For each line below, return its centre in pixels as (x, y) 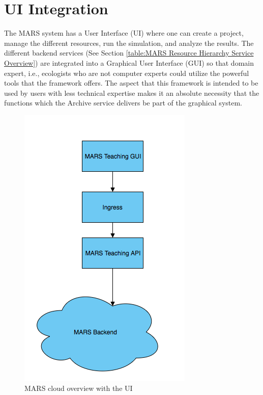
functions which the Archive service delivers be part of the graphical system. (123, 103)
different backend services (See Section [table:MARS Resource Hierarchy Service (129, 53)
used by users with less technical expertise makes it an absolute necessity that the (132, 93)
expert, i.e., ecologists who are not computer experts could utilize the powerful (127, 73)
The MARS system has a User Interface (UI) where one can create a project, (124, 33)
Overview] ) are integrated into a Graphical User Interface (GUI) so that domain (129, 62)
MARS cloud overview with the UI (79, 388)
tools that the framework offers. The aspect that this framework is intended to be (131, 83)
